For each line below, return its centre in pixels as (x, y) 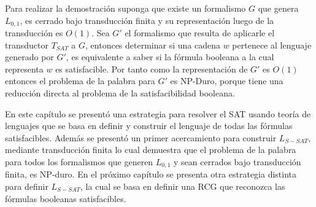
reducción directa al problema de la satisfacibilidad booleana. (120, 93)
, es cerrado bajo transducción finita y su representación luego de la (147, 20)
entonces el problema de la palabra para (80, 81)
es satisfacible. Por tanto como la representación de (152, 68)
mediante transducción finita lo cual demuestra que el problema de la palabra (151, 150)
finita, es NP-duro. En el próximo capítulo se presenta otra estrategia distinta (151, 174)
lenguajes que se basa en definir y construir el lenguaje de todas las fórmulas (149, 126)
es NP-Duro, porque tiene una (227, 81)
